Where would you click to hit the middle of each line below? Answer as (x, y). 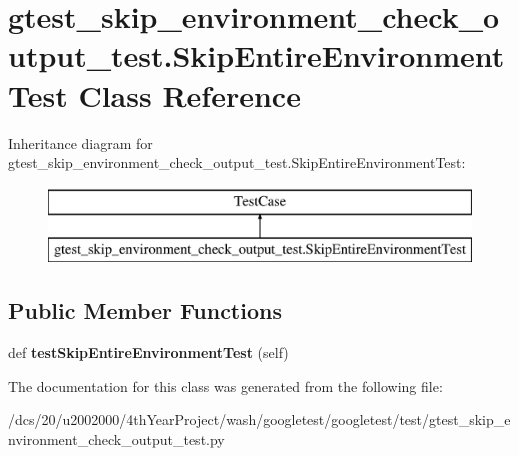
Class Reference (189, 94)
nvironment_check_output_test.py (116, 438)
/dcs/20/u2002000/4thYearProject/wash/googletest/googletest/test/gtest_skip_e (259, 419)
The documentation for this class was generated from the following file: (225, 385)
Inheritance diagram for (80, 142)
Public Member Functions (145, 310)
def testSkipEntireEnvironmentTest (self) (148, 352)
